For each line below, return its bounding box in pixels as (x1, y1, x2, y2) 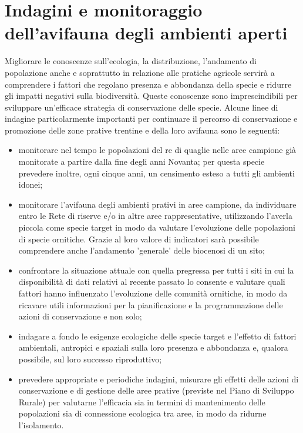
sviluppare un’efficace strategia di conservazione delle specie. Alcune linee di (5, 101, 278, 113)
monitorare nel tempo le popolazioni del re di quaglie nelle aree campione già (18, 144, 297, 156)
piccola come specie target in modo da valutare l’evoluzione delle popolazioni (18, 221, 295, 234)
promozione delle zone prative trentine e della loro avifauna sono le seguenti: (5, 124, 280, 136)
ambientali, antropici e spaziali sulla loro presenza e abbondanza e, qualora (18, 341, 288, 354)
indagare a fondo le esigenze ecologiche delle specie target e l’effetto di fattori (18, 329, 297, 342)
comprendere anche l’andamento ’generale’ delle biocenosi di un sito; (18, 244, 265, 257)
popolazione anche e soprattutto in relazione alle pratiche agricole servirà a (5, 66, 275, 78)
